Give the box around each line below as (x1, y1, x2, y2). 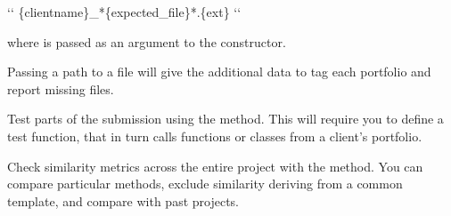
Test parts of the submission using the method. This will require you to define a (7, 109, 444, 128)
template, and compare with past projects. (7, 191, 240, 210)
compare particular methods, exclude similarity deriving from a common (7, 174, 403, 193)
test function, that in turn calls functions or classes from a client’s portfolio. (7, 126, 422, 145)
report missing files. (7, 79, 114, 98)
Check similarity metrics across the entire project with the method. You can (7, 156, 423, 175)
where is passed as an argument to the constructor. (7, 32, 286, 51)
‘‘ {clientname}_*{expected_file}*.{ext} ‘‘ (7, 3, 242, 20)
